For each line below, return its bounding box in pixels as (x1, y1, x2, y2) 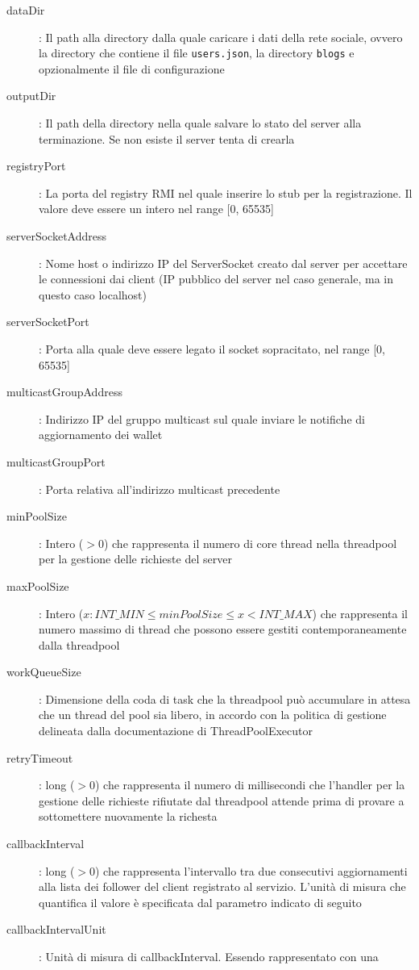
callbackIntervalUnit (6, 921, 106, 938)
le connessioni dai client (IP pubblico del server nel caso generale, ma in (39, 270, 394, 287)
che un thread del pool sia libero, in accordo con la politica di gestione (39, 706, 387, 723)
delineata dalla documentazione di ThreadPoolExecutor (39, 722, 313, 739)
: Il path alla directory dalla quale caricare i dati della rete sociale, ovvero (39, 28, 403, 45)
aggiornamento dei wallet (39, 426, 163, 443)
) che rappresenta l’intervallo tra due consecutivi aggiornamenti (95, 862, 408, 879)
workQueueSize (6, 663, 81, 680)
